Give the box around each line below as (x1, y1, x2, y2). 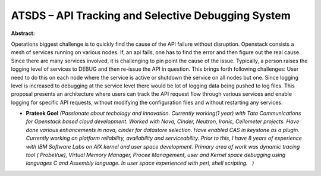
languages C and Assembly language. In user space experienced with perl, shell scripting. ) (26, 159, 254, 166)
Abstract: (11, 30, 35, 37)
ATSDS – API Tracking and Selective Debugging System (11, 9, 291, 22)
